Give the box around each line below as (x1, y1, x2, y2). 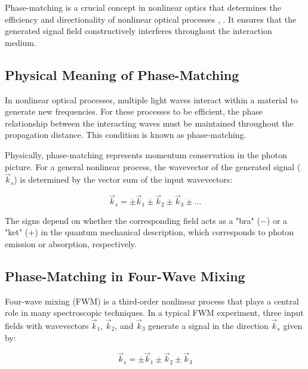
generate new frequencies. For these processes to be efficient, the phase (5, 105, 263, 118)
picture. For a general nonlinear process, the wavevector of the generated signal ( (5, 160, 301, 173)
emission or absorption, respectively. (5, 237, 137, 250)
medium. (5, 36, 36, 48)
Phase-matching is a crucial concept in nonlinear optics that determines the (5, 1, 281, 13)
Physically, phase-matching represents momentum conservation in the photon (5, 148, 287, 161)
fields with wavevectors (5, 319, 89, 332)
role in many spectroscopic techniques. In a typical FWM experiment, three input (5, 306, 304, 319)
